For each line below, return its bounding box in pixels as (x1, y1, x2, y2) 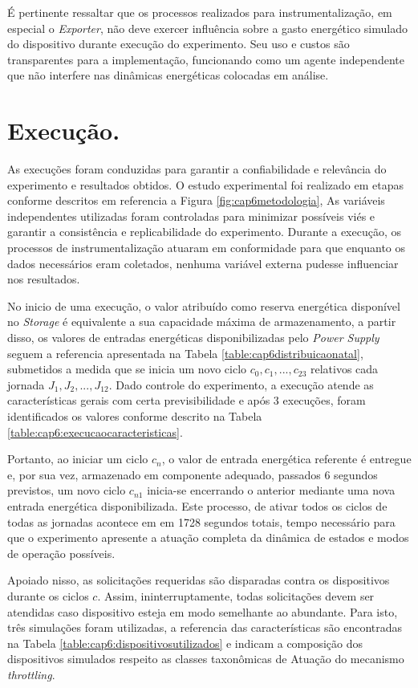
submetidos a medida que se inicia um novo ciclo (7, 360, 247, 377)
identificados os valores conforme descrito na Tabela (7, 408, 262, 424)
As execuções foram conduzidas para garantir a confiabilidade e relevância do (7, 161, 387, 177)
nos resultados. (7, 271, 80, 287)
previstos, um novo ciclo (7, 482, 126, 499)
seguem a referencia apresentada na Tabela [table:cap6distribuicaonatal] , (7, 344, 363, 361)
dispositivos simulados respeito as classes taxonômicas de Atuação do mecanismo (7, 650, 404, 667)
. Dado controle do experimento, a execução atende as (108, 376, 374, 393)
